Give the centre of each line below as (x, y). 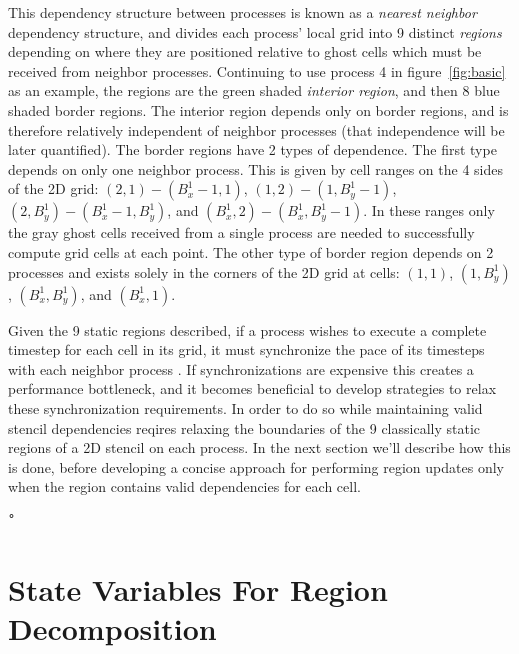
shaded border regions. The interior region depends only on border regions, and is (258, 109)
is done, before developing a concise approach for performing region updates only (256, 466)
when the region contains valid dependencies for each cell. (184, 486)
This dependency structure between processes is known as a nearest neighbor (242, 12)
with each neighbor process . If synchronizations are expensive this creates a (241, 368)
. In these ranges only (429, 210)
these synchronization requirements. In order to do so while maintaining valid (245, 407)
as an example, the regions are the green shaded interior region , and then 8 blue (254, 90)
